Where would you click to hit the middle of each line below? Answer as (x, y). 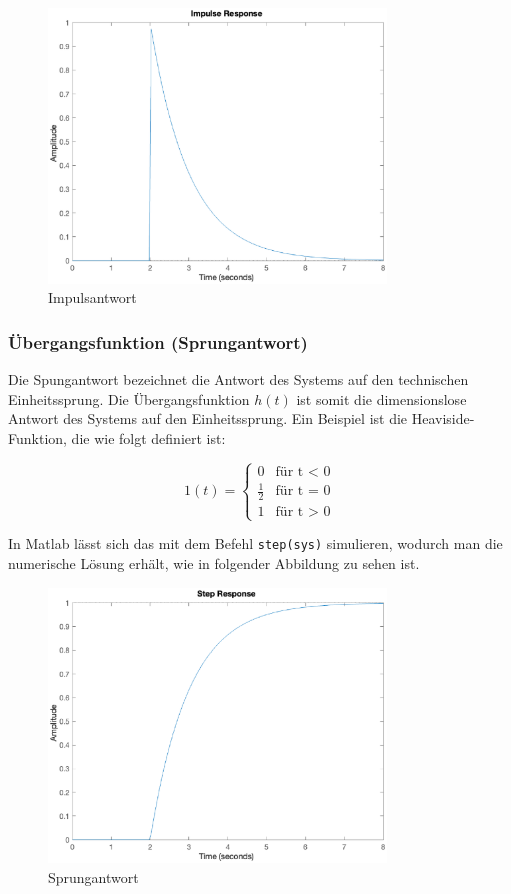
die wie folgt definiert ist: (148, 437)
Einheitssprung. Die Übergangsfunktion (129, 398)
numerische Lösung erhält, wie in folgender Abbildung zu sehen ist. (214, 562)
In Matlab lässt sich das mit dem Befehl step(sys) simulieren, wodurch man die (255, 543)
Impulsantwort (92, 297)
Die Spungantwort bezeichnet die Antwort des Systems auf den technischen (238, 378)
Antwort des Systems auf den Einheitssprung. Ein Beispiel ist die (208, 418)
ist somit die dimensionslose (381, 398)
